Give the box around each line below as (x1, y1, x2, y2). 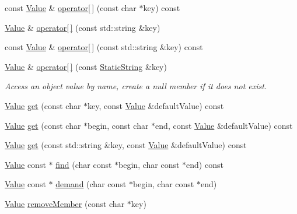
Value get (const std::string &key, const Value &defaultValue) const (5, 139, 247, 151)
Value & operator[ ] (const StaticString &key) (5, 60, 167, 72)
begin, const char (88, 119, 149, 131)
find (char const (55, 158, 112, 170)
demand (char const (55, 178, 127, 190)
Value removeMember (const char (5, 197, 125, 209)
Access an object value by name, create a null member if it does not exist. (5, 80, 267, 92)
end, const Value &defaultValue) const (155, 119, 293, 131)
